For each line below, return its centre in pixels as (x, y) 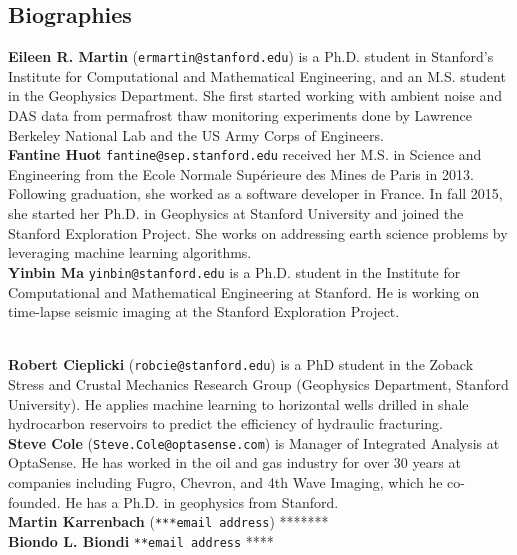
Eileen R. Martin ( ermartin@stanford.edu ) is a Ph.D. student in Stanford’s (251, 56)
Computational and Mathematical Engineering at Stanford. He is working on (244, 291)
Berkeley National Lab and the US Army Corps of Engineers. (196, 134)
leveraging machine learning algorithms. (130, 252)
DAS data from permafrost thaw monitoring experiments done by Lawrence (240, 115)
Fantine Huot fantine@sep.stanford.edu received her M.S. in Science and (245, 154)
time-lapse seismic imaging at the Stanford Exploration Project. (204, 311)
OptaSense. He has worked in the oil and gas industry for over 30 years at (234, 462)
